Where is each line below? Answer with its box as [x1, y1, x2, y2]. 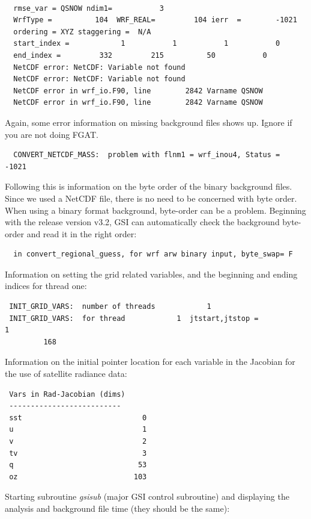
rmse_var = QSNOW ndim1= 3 [13, 4, 164, 13]
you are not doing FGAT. [5, 128, 98, 140]
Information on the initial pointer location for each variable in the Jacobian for [5, 355, 295, 368]
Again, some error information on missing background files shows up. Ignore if [5, 116, 292, 128]
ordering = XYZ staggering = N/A [13, 27, 151, 36]
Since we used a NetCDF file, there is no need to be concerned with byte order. [5, 191, 297, 204]
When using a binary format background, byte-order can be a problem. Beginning [5, 204, 306, 216]
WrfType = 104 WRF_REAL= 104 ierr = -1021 [13, 16, 297, 25]
